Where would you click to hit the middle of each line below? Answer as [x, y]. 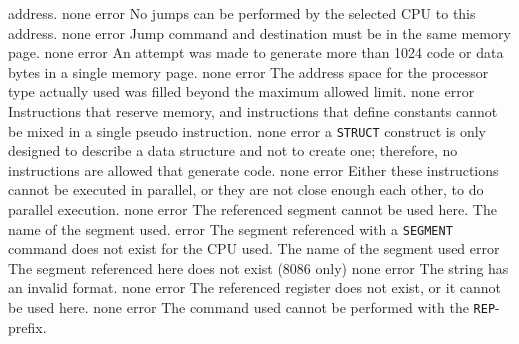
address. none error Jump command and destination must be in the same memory [259, 32]
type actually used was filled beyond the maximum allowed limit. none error [241, 91]
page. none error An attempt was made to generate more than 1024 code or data [256, 52]
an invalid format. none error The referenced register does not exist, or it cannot [254, 287]
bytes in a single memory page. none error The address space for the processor [248, 71]
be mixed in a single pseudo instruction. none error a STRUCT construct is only [247, 130]
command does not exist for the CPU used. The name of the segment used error [254, 248]
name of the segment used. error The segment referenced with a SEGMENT [230, 228]
